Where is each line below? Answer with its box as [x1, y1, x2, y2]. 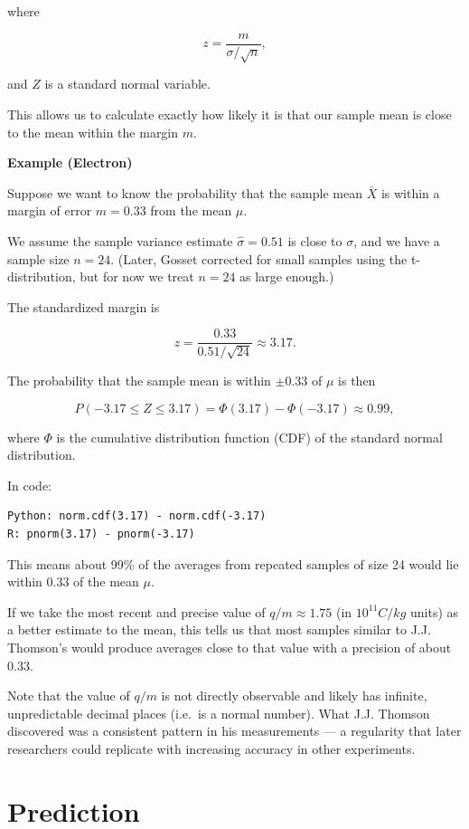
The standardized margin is [7, 297, 160, 316]
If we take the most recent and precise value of [7, 602, 266, 621]
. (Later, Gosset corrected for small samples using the [110, 249, 408, 268]
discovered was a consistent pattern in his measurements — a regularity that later [7, 721, 462, 740]
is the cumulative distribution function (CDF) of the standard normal [56, 427, 443, 446]
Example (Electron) [7, 153, 133, 172]
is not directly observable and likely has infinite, [161, 686, 427, 705]
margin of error [7, 201, 92, 220]
